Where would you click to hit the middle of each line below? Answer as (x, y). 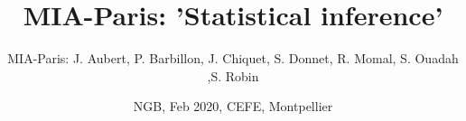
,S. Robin (233, 75)
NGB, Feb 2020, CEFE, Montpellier (233, 106)
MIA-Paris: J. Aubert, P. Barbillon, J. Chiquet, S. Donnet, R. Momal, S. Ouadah (233, 58)
